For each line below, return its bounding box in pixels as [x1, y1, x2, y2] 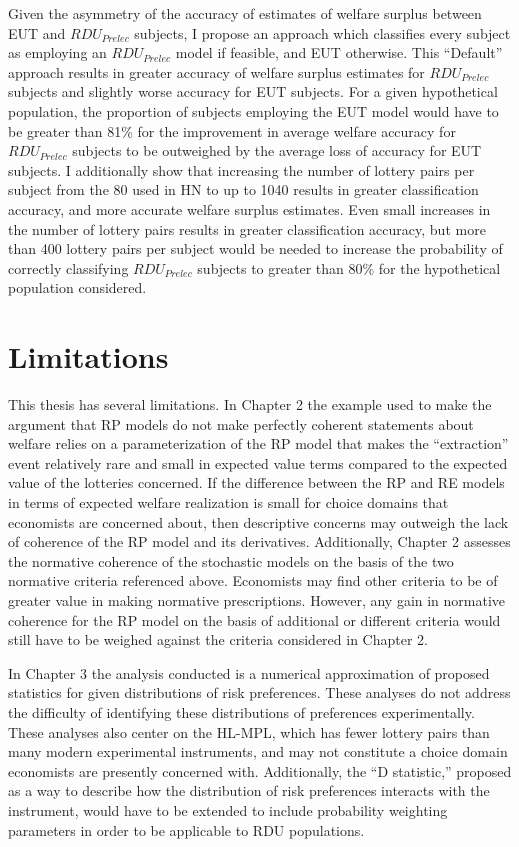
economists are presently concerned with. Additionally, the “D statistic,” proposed [8, 760, 512, 781]
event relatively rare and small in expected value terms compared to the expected [8, 452, 508, 473]
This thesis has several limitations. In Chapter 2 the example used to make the [8, 394, 492, 415]
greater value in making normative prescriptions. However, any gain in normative [8, 589, 506, 610]
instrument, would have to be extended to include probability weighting [8, 799, 448, 820]
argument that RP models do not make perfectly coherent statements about [8, 413, 474, 434]
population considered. [8, 277, 147, 298]
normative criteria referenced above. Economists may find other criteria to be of [8, 570, 498, 591]
